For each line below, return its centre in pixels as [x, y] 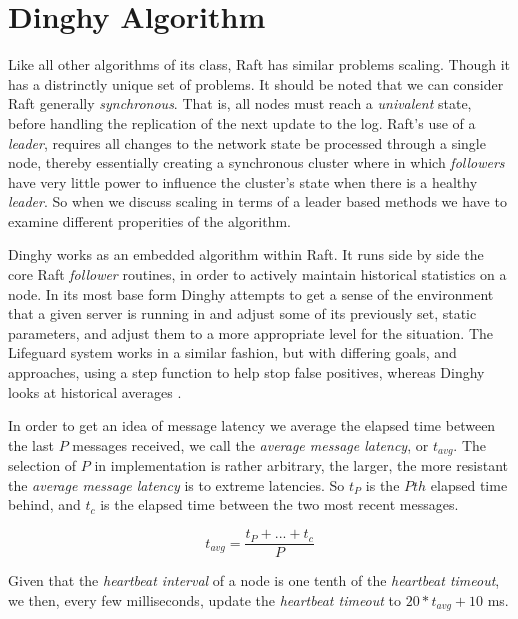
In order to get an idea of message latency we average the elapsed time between [252, 425]
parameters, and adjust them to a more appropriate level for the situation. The [251, 332]
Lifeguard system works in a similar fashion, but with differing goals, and [232, 352]
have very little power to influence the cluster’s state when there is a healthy [243, 181]
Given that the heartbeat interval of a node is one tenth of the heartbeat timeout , [254, 580]
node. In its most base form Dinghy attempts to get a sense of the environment [251, 293]
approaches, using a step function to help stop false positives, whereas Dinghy [246, 372]
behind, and [44, 504]
